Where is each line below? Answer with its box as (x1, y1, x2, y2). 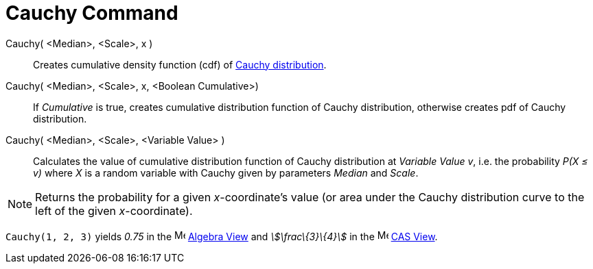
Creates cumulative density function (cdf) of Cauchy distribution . (33, 58, 327, 71)
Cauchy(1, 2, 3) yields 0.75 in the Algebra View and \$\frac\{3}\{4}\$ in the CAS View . (5, 230, 438, 242)
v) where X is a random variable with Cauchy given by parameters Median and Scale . (33, 166, 419, 179)
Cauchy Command (5, 1, 178, 25)
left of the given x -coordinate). (35, 203, 193, 218)
